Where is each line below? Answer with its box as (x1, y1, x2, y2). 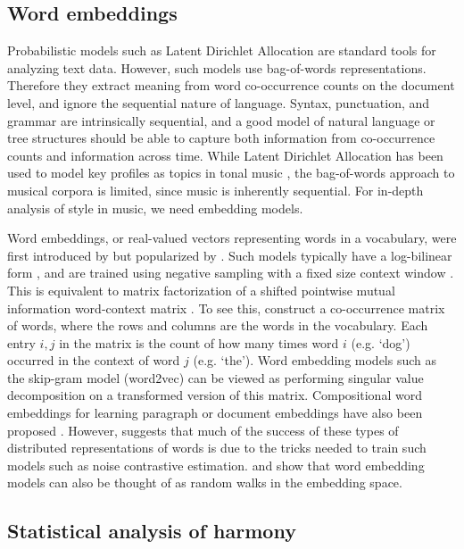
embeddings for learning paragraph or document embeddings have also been (7, 403, 423, 422)
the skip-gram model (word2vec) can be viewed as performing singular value (7, 368, 424, 387)
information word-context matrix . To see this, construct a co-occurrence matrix (7, 298, 445, 317)
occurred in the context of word (7, 351, 180, 370)
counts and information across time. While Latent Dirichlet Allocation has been (7, 146, 443, 164)
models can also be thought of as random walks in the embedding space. (7, 473, 402, 492)
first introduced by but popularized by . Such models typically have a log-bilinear (7, 245, 452, 264)
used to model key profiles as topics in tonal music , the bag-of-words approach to (7, 163, 455, 182)
